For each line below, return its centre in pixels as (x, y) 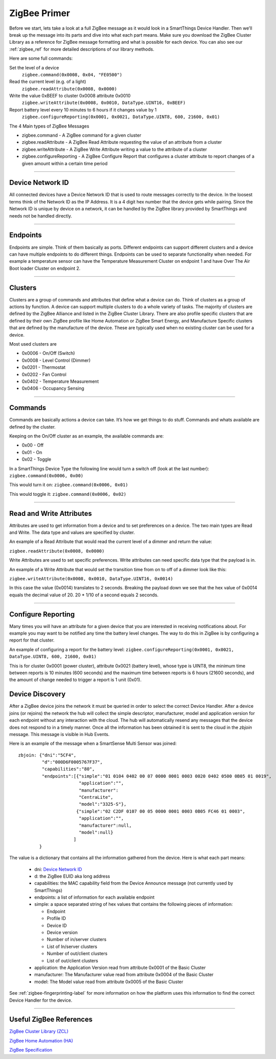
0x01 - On (32, 452)
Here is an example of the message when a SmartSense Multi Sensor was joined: (93, 744)
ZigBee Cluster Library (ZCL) (39, 1031)
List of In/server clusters (72, 946)
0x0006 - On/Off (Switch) (48, 353)
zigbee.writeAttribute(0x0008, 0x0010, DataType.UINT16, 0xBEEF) (104, 103)
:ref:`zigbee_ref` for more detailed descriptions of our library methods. (82, 49)
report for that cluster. (32, 640)
